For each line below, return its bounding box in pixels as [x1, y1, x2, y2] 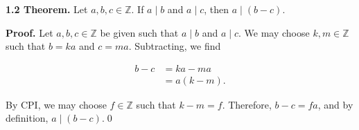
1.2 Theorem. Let [6, 2, 88, 16]
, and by [317, 97, 353, 111]
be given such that [100, 25, 179, 39]
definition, [6, 111, 49, 125]
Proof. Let [6, 25, 53, 39]
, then [204, 2, 229, 16]
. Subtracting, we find [128, 39, 221, 53]
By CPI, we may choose [6, 97, 107, 111]
